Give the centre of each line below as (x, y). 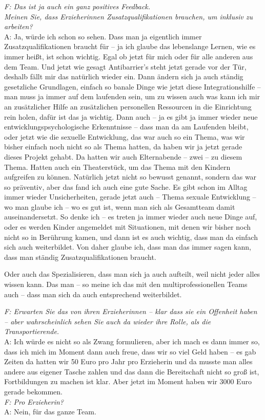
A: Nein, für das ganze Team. (50, 412)
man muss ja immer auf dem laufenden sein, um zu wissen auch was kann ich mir (132, 96)
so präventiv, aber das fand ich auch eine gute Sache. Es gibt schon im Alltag (126, 186)
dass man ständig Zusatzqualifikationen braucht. (80, 257)
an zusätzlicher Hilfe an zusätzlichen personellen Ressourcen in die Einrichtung (128, 106)
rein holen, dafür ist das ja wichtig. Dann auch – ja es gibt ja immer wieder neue (131, 116)
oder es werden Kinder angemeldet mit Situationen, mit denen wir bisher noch (128, 227)
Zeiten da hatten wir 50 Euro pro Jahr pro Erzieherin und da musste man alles (128, 361)
